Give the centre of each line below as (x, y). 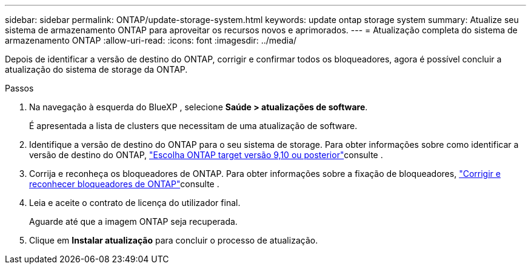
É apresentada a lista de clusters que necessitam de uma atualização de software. (193, 126)
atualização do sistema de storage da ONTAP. (96, 69)
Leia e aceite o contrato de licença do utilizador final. (135, 203)
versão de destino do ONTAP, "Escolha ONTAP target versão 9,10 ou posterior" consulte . (206, 155)
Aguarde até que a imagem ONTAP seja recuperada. (133, 221)
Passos (19, 88)
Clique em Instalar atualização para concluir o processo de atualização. (174, 240)
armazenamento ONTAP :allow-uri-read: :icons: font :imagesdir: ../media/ (151, 40)
